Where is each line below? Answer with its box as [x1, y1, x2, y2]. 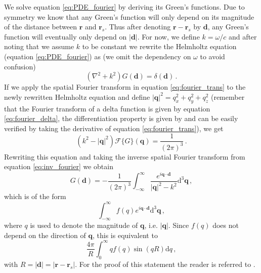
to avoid [200, 51, 225, 61]
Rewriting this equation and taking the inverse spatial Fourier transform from [4, 151, 245, 162]
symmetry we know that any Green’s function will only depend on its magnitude [4, 11, 254, 22]
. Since [168, 220, 189, 230]
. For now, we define [137, 31, 200, 42]
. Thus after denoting [105, 21, 171, 32]
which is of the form [4, 191, 66, 202]
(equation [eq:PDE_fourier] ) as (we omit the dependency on [4, 51, 191, 61]
